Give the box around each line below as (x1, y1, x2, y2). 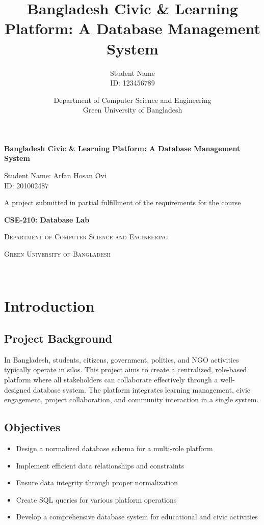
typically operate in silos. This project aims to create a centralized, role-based (4, 364, 247, 375)
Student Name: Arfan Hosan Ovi (4, 170, 107, 181)
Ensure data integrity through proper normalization (16, 477, 178, 488)
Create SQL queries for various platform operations (16, 494, 177, 505)
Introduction (4, 295, 95, 316)
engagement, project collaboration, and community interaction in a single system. (4, 394, 259, 405)
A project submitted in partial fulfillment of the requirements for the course (4, 197, 241, 208)
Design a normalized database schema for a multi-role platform (16, 443, 213, 453)
